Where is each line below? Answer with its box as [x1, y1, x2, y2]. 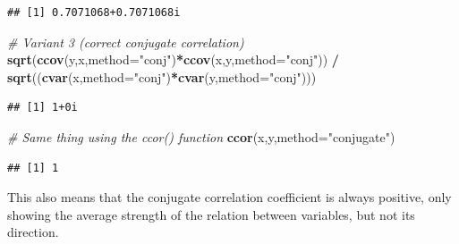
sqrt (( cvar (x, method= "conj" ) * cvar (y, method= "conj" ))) [7, 67, 317, 86]
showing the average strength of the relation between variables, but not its [7, 205, 415, 223]
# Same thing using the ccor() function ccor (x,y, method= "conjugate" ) [7, 127, 395, 146]
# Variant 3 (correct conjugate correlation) [7, 32, 244, 51]
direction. [7, 223, 59, 241]
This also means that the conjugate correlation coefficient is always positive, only [7, 188, 452, 206]
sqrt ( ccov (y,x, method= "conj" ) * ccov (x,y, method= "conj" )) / [7, 50, 339, 69]
